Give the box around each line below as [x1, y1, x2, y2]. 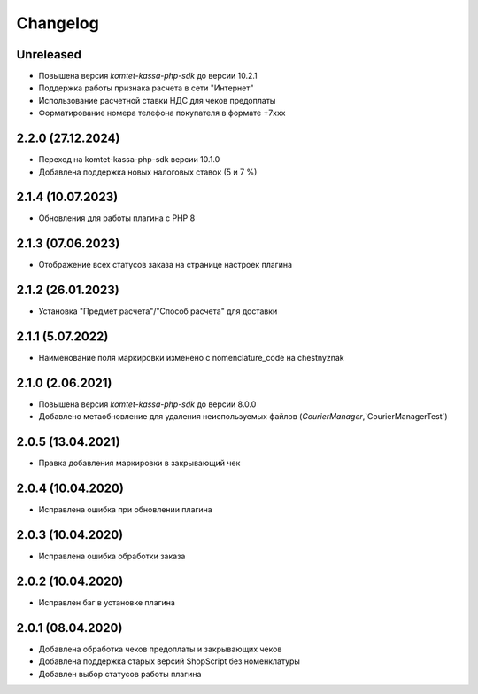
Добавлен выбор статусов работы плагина [38, 668, 202, 679]
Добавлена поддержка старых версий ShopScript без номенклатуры [38, 656, 301, 667]
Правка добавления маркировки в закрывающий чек [38, 457, 241, 469]
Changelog [16, 13, 99, 33]
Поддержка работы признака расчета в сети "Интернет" [38, 82, 254, 93]
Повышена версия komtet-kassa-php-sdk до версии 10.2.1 [38, 71, 258, 82]
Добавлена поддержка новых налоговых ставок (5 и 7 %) [38, 167, 258, 177]
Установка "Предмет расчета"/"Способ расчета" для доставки [38, 306, 278, 316]
